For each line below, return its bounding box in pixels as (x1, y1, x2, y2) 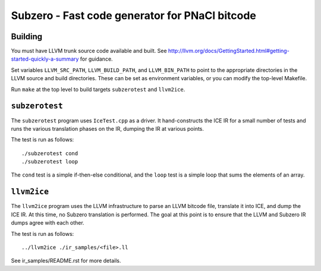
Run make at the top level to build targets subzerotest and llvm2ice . (11, 86, 185, 93)
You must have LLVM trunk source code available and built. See (11, 48, 167, 55)
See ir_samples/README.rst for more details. (11, 257, 121, 264)
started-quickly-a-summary (11, 55, 79, 62)
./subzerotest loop (21, 158, 78, 165)
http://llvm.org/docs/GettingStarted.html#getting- (168, 48, 289, 55)
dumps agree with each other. (11, 219, 84, 226)
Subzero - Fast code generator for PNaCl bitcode (11, 9, 257, 22)
